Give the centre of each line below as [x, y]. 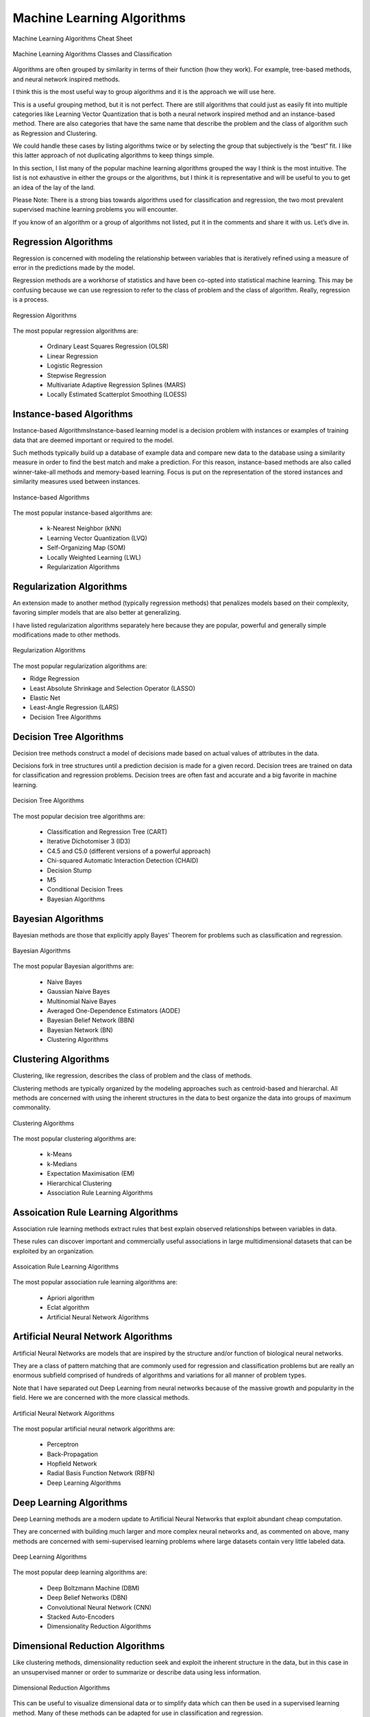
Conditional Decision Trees [85, 889]
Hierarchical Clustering [79, 1183]
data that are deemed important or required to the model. [93, 440]
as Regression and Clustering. [55, 133]
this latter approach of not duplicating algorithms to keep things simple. [113, 155]
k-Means [59, 1155]
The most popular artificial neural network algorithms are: [94, 1429]
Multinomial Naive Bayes [82, 1001]
